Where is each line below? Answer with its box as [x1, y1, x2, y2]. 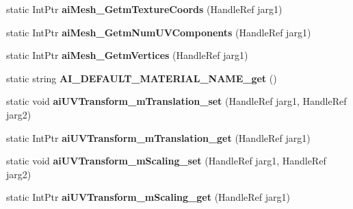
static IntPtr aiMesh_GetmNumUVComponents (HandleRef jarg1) [6, 25, 311, 39]
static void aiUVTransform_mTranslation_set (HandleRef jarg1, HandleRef [6, 94, 347, 108]
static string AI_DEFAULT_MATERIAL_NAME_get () [6, 71, 277, 85]
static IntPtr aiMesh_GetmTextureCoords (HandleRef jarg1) [6, 2, 283, 16]
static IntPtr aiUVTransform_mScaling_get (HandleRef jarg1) [6, 190, 290, 204]
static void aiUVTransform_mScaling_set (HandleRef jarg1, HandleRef [6, 153, 326, 168]
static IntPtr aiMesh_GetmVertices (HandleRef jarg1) [6, 48, 248, 62]
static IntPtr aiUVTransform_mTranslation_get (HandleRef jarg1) [6, 130, 311, 145]
